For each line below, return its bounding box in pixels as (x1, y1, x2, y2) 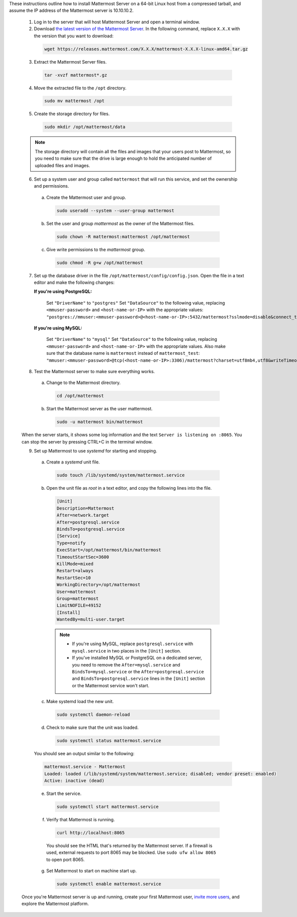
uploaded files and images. (35, 162, 90, 168)
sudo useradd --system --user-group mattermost (56, 207, 174, 213)
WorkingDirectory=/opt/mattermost (56, 582, 141, 588)
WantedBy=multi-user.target (56, 617, 125, 622)
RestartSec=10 (56, 575, 91, 581)
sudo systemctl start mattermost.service (56, 804, 159, 809)
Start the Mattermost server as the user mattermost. (46, 406, 153, 412)
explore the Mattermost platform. (21, 901, 89, 907)
